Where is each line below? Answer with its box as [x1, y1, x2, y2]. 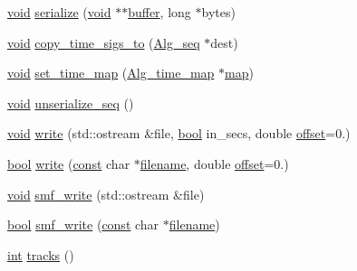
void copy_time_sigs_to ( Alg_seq [7, 33, 200, 51]
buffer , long [128, 3, 191, 21]
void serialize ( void [7, 3, 111, 21]
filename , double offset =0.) [140, 154, 289, 173]
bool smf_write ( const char [7, 215, 159, 234]
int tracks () [7, 245, 74, 264]
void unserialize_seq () [7, 93, 134, 112]
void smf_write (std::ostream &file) [7, 184, 205, 203]
